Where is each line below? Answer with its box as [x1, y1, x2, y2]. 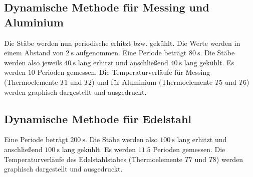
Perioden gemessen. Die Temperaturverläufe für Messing [37, 67, 210, 77]
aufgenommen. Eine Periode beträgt [76, 47, 187, 58]
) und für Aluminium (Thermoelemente [92, 76, 213, 87]
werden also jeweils [4, 57, 62, 67]
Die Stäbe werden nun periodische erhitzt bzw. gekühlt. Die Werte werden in [4, 37, 240, 48]
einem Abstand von [4, 47, 64, 58]
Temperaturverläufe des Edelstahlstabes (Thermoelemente [4, 154, 183, 164]
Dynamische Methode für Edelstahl [4, 111, 192, 126]
